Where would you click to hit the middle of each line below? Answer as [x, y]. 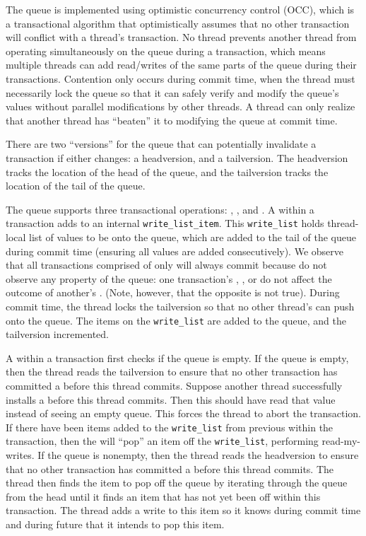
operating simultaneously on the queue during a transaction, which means [166, 51]
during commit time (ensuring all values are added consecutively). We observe [175, 251]
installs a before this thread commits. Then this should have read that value [171, 399]
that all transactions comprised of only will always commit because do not [166, 265]
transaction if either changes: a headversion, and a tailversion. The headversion [177, 157]
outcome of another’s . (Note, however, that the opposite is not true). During [173, 292]
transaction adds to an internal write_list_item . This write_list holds [165, 223]
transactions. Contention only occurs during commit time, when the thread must [181, 78]
